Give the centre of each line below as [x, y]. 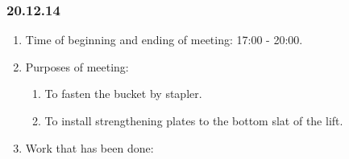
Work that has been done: [89, 147]
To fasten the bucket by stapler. [123, 94]
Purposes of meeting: [77, 66]
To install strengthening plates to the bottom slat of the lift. [194, 120]
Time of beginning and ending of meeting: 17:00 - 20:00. [164, 40]
